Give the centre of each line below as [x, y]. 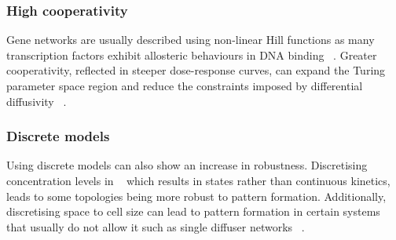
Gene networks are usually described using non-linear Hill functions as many [191, 40]
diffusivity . [37, 101]
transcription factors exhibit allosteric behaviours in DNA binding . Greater [192, 55]
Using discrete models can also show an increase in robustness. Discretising [187, 165]
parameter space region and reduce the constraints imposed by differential [185, 85]
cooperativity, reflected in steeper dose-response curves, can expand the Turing [196, 70]
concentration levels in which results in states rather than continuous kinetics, [198, 180]
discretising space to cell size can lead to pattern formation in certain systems [193, 211]
